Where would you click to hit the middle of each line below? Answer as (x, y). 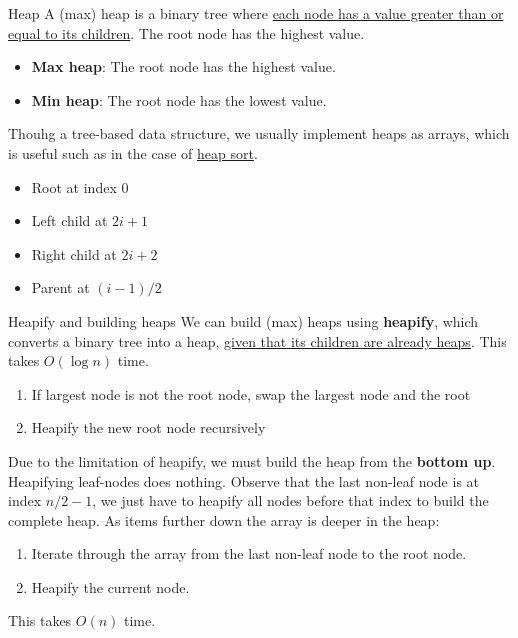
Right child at (74, 253)
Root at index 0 (80, 186)
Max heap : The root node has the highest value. (183, 66)
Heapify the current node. (110, 586)
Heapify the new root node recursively (148, 427)
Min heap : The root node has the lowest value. (179, 99)
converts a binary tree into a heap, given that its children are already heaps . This (257, 340)
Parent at (60, 287)
